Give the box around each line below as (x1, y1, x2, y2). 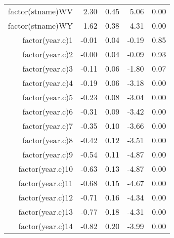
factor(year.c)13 (18, 206, 73, 217)
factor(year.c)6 (22, 106, 73, 117)
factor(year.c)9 (22, 149, 73, 160)
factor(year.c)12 (18, 192, 73, 203)
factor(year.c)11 (18, 177, 73, 189)
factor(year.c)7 (22, 120, 73, 131)
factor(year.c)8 (22, 134, 73, 146)
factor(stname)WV (8, 5, 73, 17)
